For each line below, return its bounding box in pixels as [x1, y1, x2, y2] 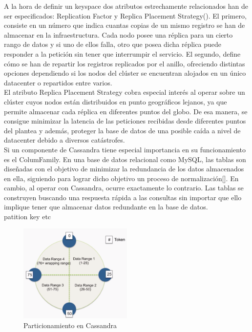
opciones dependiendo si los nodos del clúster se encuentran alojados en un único [4, 68, 246, 78]
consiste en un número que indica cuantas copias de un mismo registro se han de [4, 20, 245, 30]
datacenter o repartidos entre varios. [4, 77, 112, 87]
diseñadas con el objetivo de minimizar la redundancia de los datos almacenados [4, 164, 244, 174]
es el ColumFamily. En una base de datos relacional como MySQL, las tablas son [4, 154, 246, 164]
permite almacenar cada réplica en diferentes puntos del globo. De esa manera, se [4, 106, 248, 116]
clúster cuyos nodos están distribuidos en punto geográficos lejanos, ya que [4, 96, 227, 106]
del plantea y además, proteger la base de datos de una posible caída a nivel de [4, 125, 241, 135]
